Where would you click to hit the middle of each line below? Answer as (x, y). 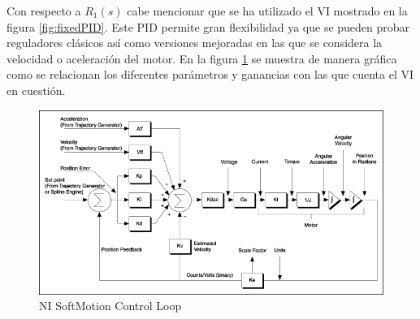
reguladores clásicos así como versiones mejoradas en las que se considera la (195, 43)
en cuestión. (36, 90)
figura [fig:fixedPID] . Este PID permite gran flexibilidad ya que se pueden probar (208, 26)
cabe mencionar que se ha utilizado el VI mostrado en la (267, 11)
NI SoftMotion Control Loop (110, 306)
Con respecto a (44, 11)
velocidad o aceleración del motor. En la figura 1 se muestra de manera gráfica (202, 58)
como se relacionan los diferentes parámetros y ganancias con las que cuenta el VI (210, 74)
